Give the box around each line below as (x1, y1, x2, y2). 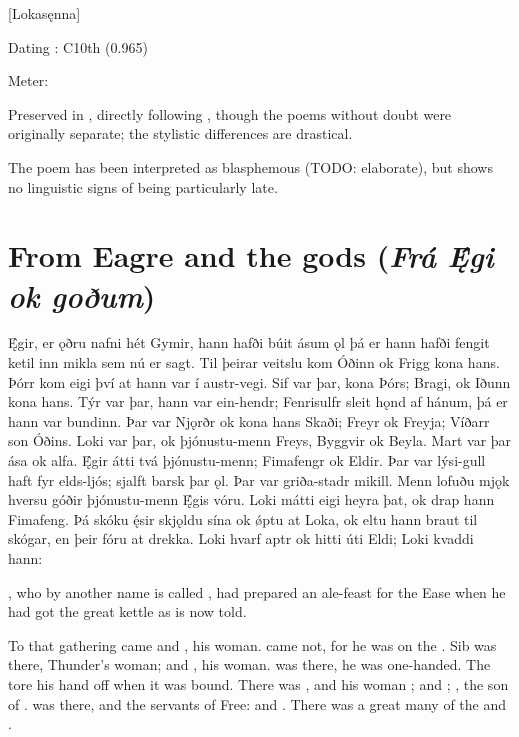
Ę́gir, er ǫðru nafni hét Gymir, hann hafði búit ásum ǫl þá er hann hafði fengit (8, 332, 490, 353)
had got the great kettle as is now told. (8, 601, 247, 622)
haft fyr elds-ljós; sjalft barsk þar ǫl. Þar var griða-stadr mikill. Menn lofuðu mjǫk (8, 469, 510, 490)
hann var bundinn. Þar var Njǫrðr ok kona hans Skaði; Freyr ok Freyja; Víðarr (8, 410, 490, 431)
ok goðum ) (8, 274, 156, 316)
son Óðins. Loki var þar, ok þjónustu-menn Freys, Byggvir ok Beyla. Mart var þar (8, 430, 512, 451)
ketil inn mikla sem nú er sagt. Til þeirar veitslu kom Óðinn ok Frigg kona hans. (8, 352, 500, 373)
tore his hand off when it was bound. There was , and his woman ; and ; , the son (8, 673, 509, 694)
